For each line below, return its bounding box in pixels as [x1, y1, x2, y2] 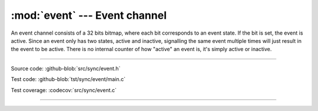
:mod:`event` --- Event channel [11, 9, 167, 22]
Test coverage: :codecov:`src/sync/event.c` [11, 86, 117, 93]
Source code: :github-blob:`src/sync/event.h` [11, 65, 121, 72]
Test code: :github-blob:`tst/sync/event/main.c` [11, 76, 126, 83]
